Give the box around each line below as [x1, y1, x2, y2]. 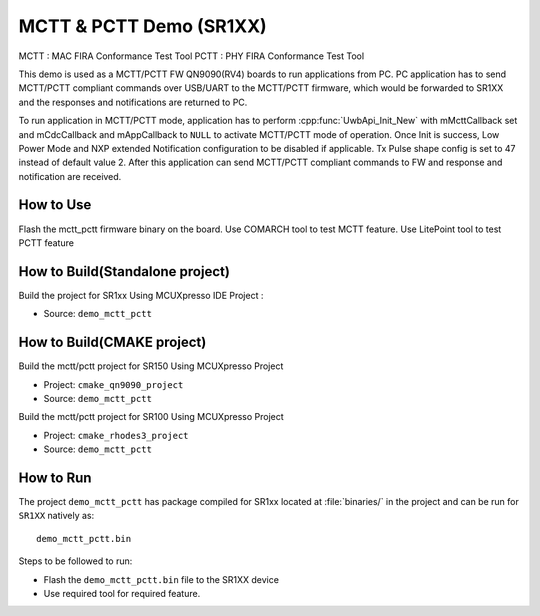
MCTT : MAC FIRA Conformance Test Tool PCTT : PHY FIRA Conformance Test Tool [18, 50, 365, 62]
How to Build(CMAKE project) [18, 334, 207, 351]
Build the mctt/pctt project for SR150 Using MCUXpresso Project [18, 360, 284, 372]
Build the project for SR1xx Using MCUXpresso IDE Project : [18, 289, 264, 301]
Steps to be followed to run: [18, 555, 133, 567]
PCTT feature [18, 236, 75, 249]
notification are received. [18, 170, 122, 182]
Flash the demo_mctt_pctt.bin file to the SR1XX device [43, 573, 280, 585]
